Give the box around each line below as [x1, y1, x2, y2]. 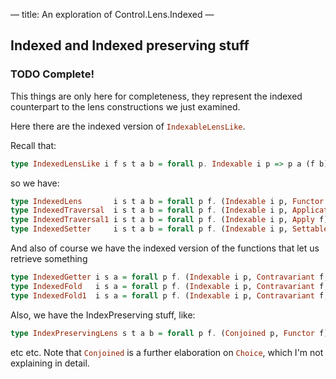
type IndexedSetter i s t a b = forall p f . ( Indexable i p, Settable [10, 224, 329, 234]
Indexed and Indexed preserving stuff [10, 37, 250, 54]
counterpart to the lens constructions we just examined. [10, 100, 241, 113]
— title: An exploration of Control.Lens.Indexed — [10, 9, 215, 20]
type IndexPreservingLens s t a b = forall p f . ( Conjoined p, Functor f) [10, 328, 329, 338]
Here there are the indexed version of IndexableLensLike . [10, 120, 246, 132]
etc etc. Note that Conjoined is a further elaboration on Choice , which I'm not [10, 346, 324, 358]
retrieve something [10, 253, 88, 265]
